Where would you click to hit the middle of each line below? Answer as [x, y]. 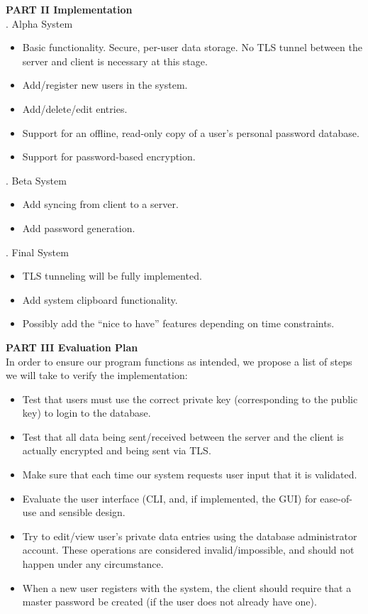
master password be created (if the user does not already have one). [169, 602]
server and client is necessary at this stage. [115, 61]
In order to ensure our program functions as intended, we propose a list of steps [179, 361]
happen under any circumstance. [93, 564]
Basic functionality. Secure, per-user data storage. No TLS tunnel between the [192, 47]
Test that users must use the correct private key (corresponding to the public [190, 399]
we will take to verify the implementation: [97, 375]
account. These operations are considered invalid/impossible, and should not [188, 550]
